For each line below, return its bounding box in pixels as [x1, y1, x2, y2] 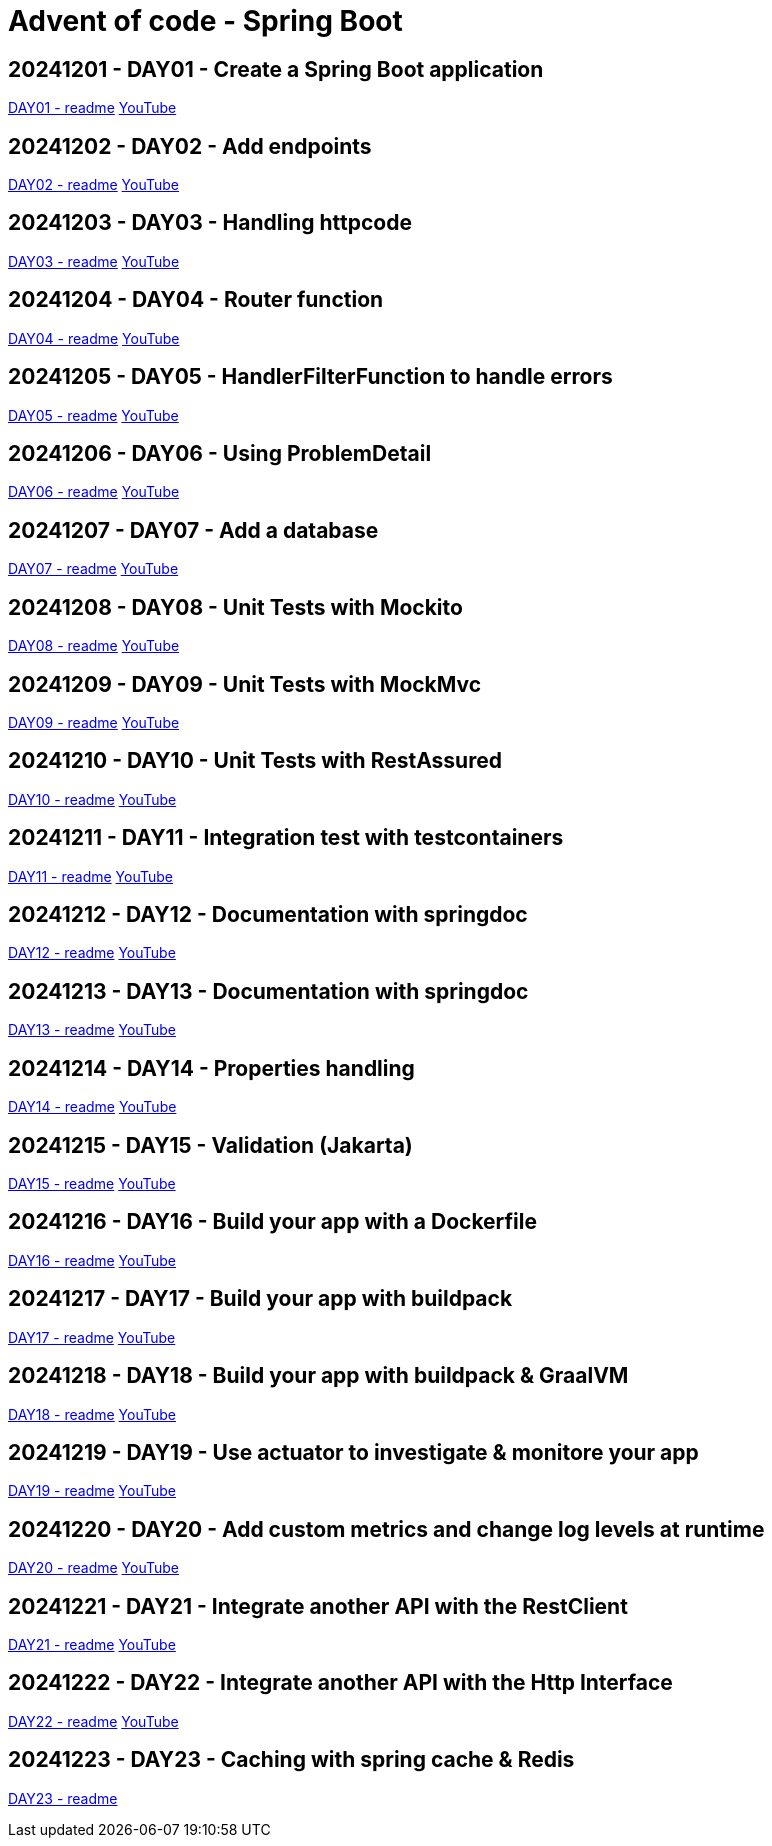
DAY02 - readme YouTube [8, 176, 179, 194]
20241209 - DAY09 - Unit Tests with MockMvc [8, 671, 482, 697]
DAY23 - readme [8, 1789, 118, 1807]
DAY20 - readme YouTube [8, 1559, 179, 1577]
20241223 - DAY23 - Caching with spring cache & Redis [8, 1747, 575, 1773]
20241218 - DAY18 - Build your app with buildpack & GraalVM [8, 1363, 629, 1389]
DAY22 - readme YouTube [8, 1712, 179, 1730]
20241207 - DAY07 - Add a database [8, 517, 379, 543]
